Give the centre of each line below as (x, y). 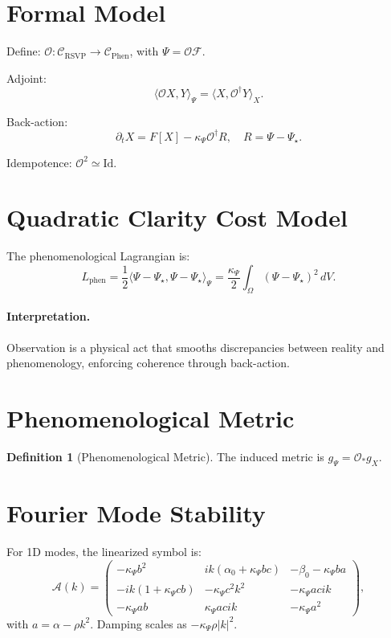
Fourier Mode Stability (136, 512)
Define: (24, 51)
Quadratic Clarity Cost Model (177, 217)
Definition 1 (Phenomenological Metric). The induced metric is (165, 456)
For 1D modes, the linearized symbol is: (104, 551)
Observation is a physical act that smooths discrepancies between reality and (195, 347)
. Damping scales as (138, 623)
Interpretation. (49, 316)
